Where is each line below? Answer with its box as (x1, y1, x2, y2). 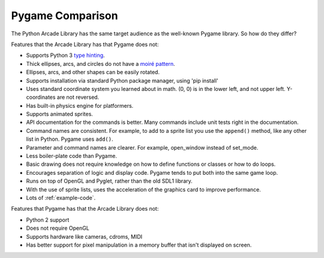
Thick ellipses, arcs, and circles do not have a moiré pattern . (26, 60, 175, 67)
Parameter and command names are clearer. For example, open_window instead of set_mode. (26, 144, 259, 151)
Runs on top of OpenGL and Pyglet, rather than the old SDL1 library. (26, 177, 193, 185)
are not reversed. (56, 93, 100, 101)
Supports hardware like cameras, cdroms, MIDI (26, 233, 143, 240)
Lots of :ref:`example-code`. (26, 194, 96, 201)
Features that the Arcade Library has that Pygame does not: (11, 41, 159, 48)
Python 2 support (26, 216, 70, 223)
